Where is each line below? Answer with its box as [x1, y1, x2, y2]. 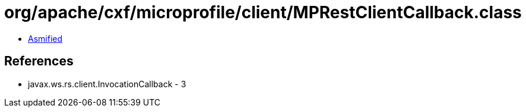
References [4, 54, 74, 69]
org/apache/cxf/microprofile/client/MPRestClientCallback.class [4, 2, 522, 22]
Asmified [28, 33, 63, 44]
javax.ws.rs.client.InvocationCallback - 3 [28, 78, 186, 89]
